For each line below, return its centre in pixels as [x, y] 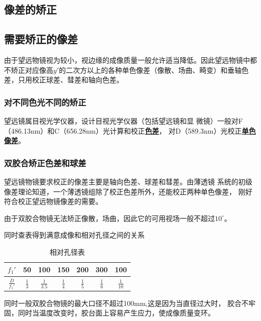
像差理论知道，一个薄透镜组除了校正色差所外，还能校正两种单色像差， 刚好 [128, 191]
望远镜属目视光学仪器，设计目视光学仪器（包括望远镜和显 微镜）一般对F [123, 120]
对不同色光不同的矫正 [45, 102]
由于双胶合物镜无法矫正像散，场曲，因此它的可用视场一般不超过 [109, 218]
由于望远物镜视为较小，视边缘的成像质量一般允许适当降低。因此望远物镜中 [127, 60]
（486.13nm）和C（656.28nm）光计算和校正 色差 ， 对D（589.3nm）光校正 [123, 130]
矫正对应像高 [32, 70]
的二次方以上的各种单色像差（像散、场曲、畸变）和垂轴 [150, 70]
